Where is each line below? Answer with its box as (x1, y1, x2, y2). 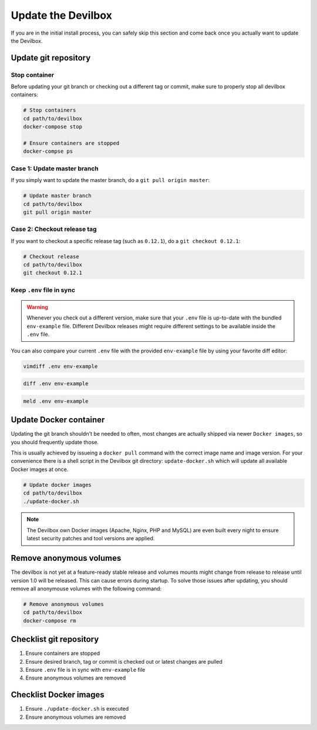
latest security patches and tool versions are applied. (26, 535, 155, 542)
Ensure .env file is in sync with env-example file (25, 667, 146, 673)
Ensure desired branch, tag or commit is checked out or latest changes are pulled (25, 658, 223, 665)
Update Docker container (11, 415, 105, 425)
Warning (26, 303, 48, 311)
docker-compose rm (23, 617, 76, 624)
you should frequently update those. (11, 438, 99, 446)
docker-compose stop (23, 123, 82, 130)
